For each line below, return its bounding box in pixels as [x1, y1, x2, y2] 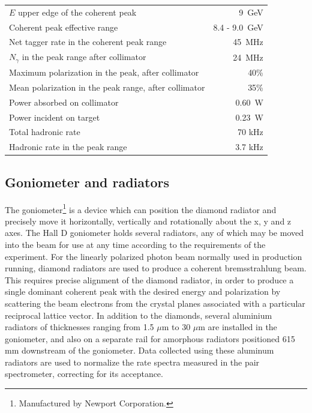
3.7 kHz [235, 140, 263, 153]
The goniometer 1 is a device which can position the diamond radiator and [5, 201, 277, 216]
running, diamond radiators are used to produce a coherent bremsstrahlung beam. [5, 262, 307, 274]
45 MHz [233, 35, 263, 48]
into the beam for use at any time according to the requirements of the [5, 238, 266, 250]
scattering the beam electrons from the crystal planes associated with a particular [5, 297, 305, 309]
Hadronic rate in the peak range [9, 140, 127, 153]
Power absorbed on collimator [9, 95, 119, 108]
